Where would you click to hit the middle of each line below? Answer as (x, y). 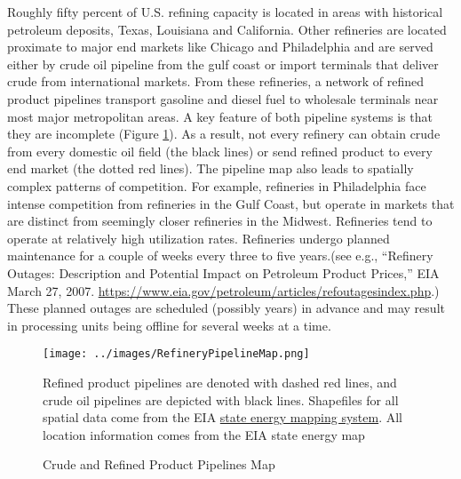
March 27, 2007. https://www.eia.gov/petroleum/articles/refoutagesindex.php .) (223, 290)
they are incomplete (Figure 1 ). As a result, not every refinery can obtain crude (224, 134)
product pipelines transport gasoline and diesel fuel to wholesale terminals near (223, 98)
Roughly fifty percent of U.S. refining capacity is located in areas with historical (225, 12)
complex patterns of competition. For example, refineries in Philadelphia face (217, 185)
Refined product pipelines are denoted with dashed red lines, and (220, 382)
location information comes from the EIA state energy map (204, 434)
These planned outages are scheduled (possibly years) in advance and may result (226, 308)
